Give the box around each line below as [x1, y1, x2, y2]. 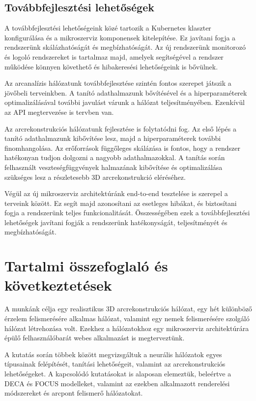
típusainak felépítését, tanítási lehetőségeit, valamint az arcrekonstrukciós [4, 359, 226, 369]
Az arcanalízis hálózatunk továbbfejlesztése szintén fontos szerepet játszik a [4, 78, 231, 88]
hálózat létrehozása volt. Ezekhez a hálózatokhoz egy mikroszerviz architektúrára [4, 323, 249, 333]
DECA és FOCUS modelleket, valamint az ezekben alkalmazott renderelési [4, 378, 230, 388]
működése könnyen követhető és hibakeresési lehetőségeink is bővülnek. [4, 61, 218, 71]
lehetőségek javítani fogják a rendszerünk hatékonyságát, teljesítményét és [4, 217, 228, 227]
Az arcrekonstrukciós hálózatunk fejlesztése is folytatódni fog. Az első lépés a [4, 123, 236, 134]
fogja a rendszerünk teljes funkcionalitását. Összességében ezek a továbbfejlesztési [4, 207, 250, 218]
